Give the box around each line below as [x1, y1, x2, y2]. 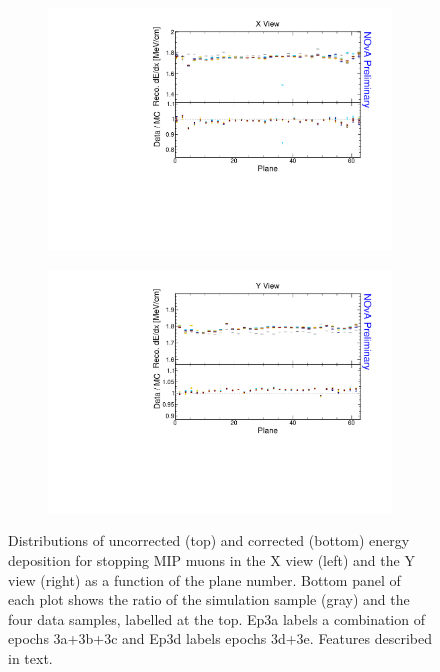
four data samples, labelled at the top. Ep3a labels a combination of [8, 608, 425, 629]
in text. [8, 647, 53, 668]
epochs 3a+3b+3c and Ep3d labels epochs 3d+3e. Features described [8, 628, 432, 649]
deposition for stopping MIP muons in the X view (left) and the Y [8, 550, 415, 570]
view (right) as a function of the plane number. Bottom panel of [8, 569, 401, 590]
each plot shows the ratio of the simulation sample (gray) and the [8, 589, 410, 610]
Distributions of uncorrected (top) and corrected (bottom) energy [8, 530, 410, 551]
